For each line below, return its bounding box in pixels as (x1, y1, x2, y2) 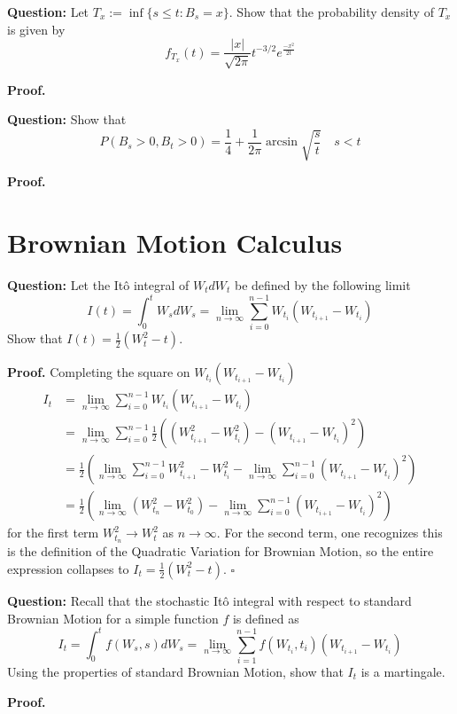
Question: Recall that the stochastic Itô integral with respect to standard (7, 591, 412, 609)
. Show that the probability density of (228, 3, 434, 20)
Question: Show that (7, 110, 127, 129)
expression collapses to (7, 559, 129, 577)
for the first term (7, 523, 99, 542)
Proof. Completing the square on (7, 363, 190, 381)
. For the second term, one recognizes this (216, 523, 443, 542)
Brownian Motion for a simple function (7, 608, 219, 627)
